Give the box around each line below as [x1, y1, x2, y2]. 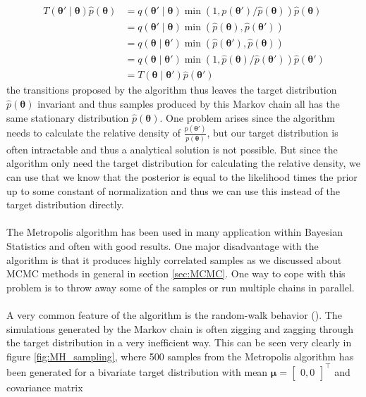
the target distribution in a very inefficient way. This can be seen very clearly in [6, 335, 352, 350]
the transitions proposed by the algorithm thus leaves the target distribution [6, 82, 337, 97]
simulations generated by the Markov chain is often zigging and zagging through [6, 321, 353, 336]
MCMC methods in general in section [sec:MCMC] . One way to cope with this [6, 266, 346, 281]
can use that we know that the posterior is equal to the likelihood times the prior [6, 169, 358, 184]
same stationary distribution [6, 110, 129, 125]
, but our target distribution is [207, 125, 338, 140]
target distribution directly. [6, 197, 124, 212]
